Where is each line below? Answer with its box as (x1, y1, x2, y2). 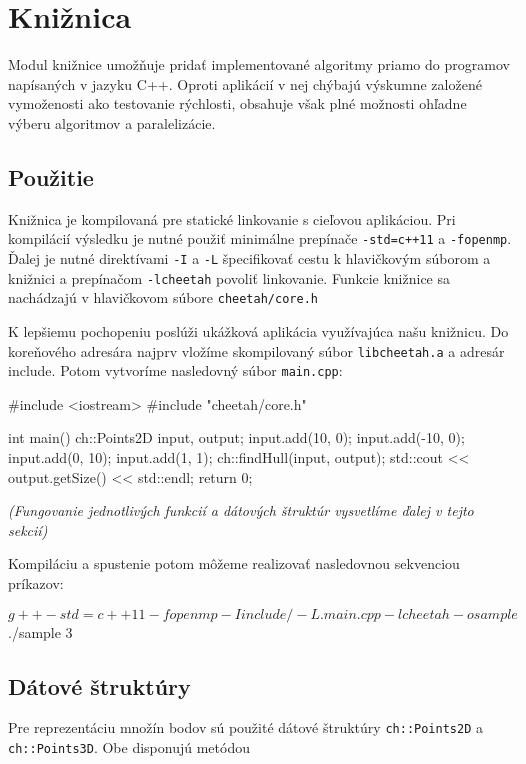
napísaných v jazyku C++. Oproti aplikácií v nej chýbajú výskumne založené (8, 73, 482, 94)
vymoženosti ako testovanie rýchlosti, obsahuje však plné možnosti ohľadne (8, 93, 467, 114)
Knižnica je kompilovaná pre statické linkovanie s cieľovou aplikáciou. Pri (8, 208, 456, 229)
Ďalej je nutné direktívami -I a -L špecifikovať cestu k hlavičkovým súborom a (8, 247, 491, 268)
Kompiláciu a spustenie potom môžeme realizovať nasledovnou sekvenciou (8, 553, 460, 574)
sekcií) (8, 519, 48, 540)
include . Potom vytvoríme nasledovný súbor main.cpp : (8, 360, 343, 381)
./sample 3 (8, 621, 73, 642)
